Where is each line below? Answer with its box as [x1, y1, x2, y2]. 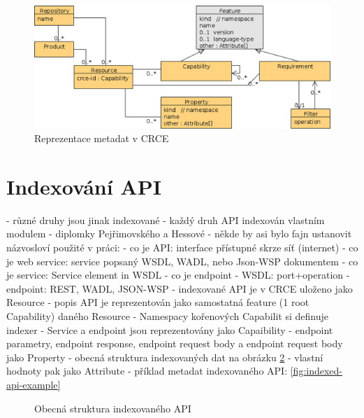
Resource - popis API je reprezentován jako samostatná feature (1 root [6, 295, 310, 309]
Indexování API [6, 172, 161, 200]
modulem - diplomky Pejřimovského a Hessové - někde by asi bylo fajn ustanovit [6, 226, 352, 241]
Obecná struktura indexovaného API [34, 400, 191, 415]
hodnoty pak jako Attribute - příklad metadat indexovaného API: [6, 363, 288, 378]
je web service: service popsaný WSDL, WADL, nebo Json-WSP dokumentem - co [6, 253, 358, 268]
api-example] [6, 377, 61, 391]
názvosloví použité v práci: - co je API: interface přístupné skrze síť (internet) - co [6, 240, 358, 254]
